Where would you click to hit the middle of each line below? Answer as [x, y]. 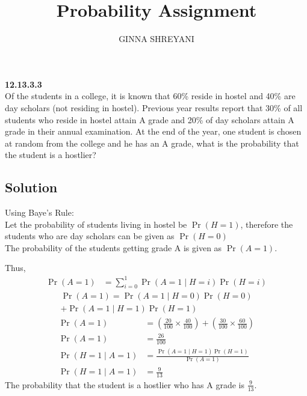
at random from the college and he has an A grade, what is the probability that [152, 143]
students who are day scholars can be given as [90, 236]
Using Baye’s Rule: [39, 212]
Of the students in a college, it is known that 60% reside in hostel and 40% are [150, 96]
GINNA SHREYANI [157, 39]
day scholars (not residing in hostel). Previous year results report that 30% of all [154, 107]
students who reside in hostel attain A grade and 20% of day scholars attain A [150, 119]
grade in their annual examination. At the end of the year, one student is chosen [153, 131]
